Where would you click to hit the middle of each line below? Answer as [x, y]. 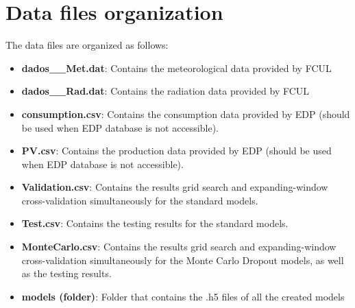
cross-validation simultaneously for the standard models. [140, 200]
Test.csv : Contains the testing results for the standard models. [155, 223]
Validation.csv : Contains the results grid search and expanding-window [175, 187]
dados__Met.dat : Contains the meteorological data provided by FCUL [176, 68]
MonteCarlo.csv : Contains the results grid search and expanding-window [179, 247]
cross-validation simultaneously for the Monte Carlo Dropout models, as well [183, 260]
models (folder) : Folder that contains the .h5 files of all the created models [183, 296]
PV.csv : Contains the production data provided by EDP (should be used [176, 151]
